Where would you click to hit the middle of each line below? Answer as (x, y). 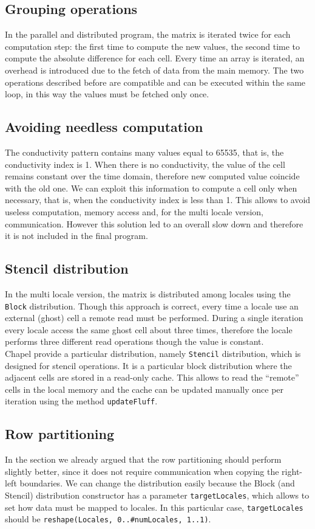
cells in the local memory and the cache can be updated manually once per (144, 389)
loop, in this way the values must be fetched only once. (107, 94)
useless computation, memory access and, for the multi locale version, (134, 211)
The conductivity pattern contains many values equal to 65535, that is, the (144, 152)
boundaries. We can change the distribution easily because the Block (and (157, 483)
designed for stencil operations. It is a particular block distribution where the (148, 365)
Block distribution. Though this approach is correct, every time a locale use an (152, 306)
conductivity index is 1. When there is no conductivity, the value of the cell (145, 164)
